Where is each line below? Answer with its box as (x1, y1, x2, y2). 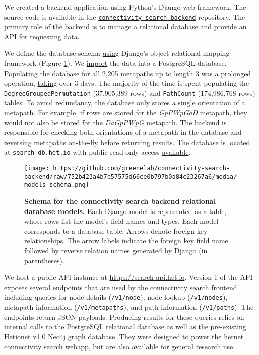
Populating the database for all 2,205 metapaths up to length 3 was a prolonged (4, 67, 251, 78)
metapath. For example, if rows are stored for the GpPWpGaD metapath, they (4, 107, 247, 118)
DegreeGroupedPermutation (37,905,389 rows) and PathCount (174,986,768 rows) (4, 87, 255, 98)
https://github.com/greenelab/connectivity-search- (53, 165, 230, 172)
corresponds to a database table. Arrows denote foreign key (24, 225, 208, 236)
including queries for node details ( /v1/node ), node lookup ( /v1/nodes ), (4, 292, 228, 302)
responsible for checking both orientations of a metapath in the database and (4, 127, 242, 137)
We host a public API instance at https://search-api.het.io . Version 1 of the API (4, 272, 253, 282)
